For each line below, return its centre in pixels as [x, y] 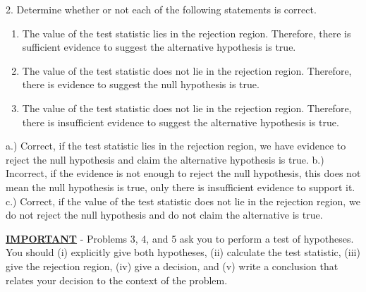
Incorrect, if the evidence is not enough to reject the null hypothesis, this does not [183, 173]
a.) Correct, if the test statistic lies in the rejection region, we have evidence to [176, 146]
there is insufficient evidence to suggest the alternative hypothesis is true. [181, 122]
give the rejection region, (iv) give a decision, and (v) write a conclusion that [172, 266]
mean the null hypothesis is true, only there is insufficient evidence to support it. [181, 187]
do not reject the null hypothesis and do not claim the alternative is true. [164, 215]
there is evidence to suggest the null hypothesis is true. [141, 84]
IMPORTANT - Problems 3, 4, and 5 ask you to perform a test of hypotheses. [180, 238]
